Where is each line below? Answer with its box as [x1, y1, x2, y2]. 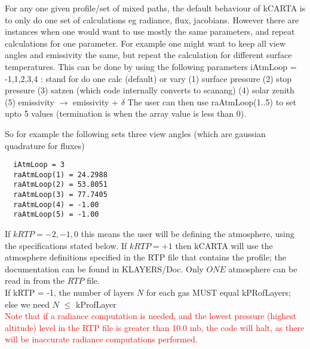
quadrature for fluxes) [5, 139, 85, 151]
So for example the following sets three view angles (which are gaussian [5, 127, 266, 139]
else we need [5, 298, 50, 310]
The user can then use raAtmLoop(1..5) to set [127, 95, 296, 108]
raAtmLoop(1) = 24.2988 [13, 170, 108, 179]
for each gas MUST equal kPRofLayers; [146, 286, 291, 299]
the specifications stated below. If [5, 239, 127, 251]
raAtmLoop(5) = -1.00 [13, 210, 99, 219]
